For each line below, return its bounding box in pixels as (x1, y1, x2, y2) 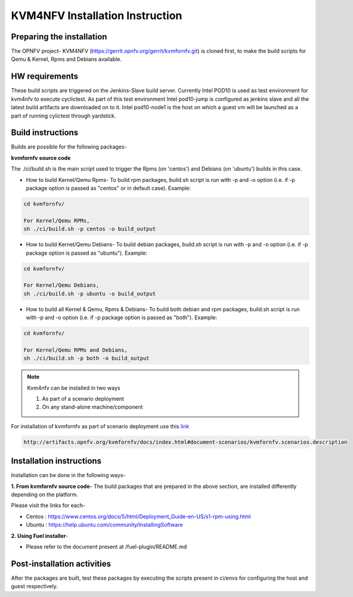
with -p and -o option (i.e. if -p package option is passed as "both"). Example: (26, 314, 218, 321)
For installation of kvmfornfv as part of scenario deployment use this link (11, 422, 190, 429)
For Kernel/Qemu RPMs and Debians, (23, 347, 128, 353)
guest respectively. (11, 583, 58, 590)
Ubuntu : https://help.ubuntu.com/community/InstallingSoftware (26, 521, 183, 528)
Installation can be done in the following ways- (11, 472, 126, 479)
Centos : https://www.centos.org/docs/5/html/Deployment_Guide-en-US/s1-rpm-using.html (26, 513, 251, 520)
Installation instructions (11, 456, 101, 466)
